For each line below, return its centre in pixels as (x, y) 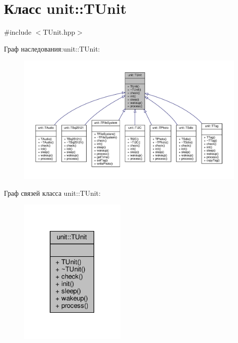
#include (18, 32)
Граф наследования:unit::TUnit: (52, 48)
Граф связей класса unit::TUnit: (52, 193)
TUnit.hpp (59, 32)
